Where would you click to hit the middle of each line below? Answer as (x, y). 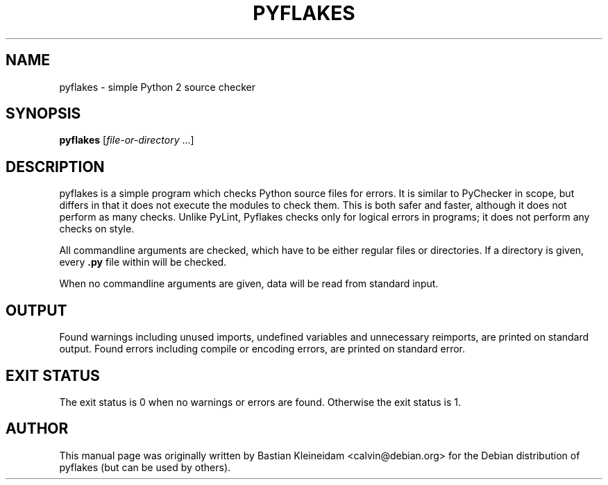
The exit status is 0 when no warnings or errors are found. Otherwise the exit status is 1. (260, 402)
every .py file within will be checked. (143, 262)
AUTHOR (37, 429)
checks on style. (97, 229)
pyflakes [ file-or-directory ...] (127, 140)
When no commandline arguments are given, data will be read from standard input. (249, 284)
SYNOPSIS (43, 114)
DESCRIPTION (55, 167)
